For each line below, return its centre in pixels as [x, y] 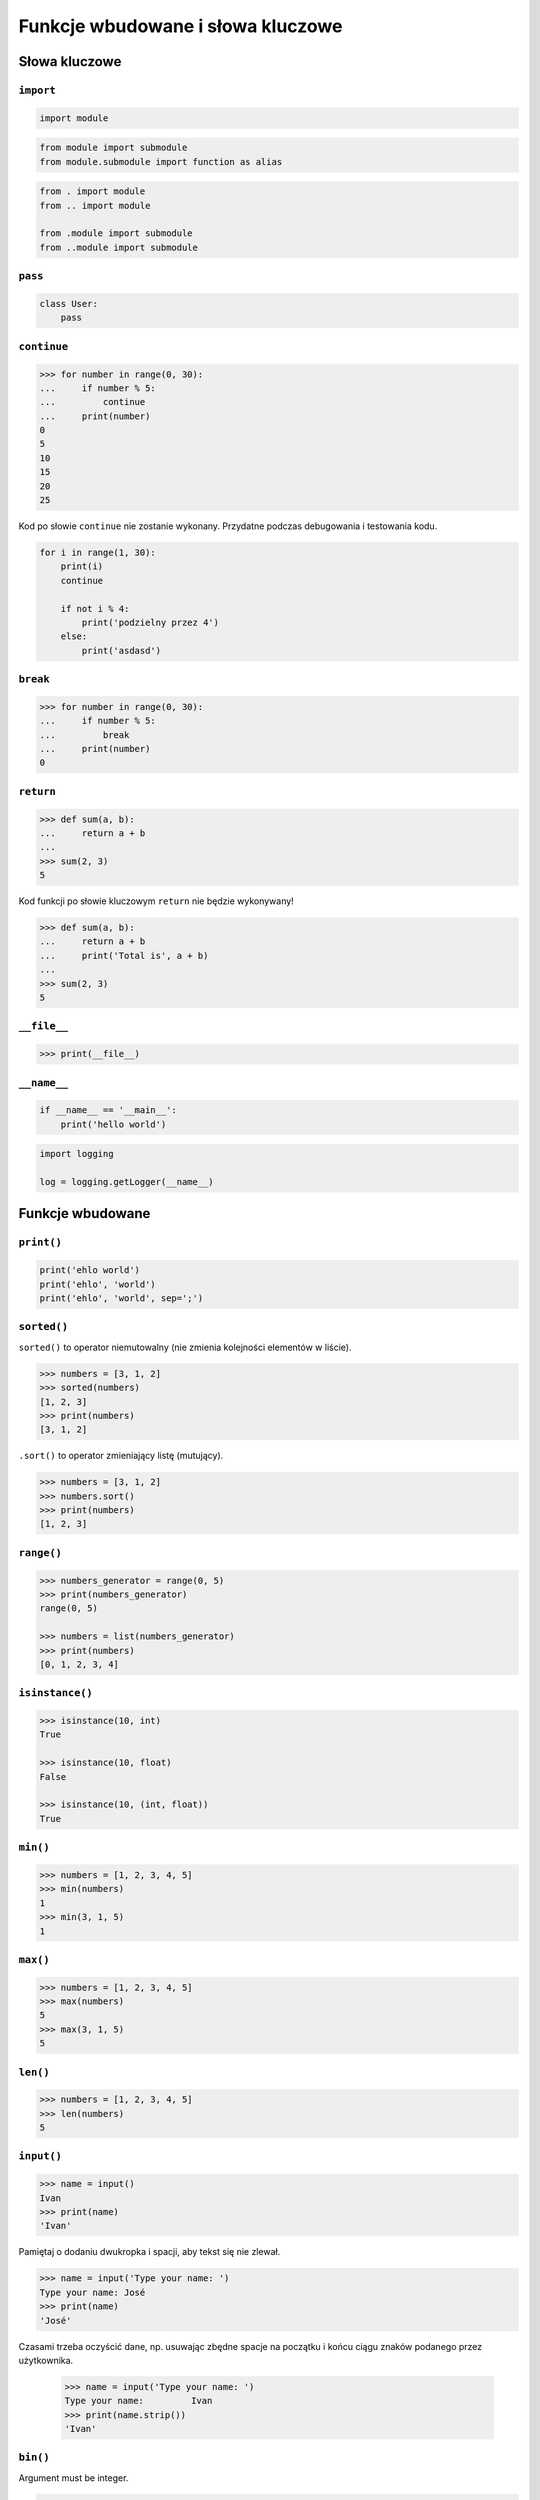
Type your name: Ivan [138, 2401]
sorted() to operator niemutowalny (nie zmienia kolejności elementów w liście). [185, 1347]
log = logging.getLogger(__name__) [126, 1182]
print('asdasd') [121, 650]
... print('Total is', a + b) [124, 955]
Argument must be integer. [73, 2477]
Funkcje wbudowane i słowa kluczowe [180, 26]
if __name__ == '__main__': [108, 1110]
